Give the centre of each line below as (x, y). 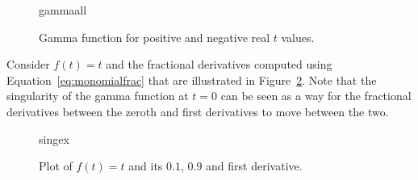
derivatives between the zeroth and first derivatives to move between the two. (198, 111)
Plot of (56, 166)
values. (298, 37)
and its (146, 166)
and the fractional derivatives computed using (219, 64)
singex (54, 138)
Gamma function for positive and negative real (155, 37)
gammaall (63, 10)
